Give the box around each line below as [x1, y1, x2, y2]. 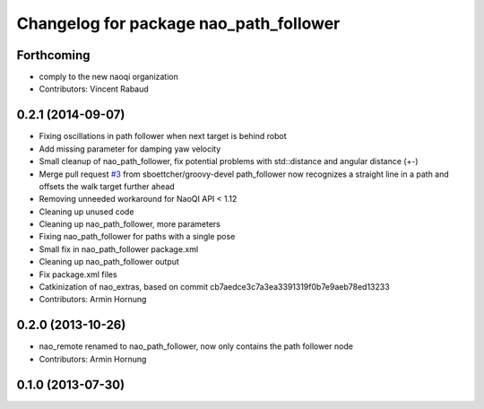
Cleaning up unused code [39, 206, 134, 217]
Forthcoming [16, 48, 91, 63]
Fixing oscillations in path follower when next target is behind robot [39, 131, 287, 142]
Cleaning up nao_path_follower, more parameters [39, 219, 221, 230]
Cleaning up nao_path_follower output [39, 257, 179, 267]
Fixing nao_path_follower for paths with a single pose [39, 231, 236, 242]
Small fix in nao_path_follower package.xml [39, 243, 199, 255]
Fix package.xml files [39, 269, 117, 280]
